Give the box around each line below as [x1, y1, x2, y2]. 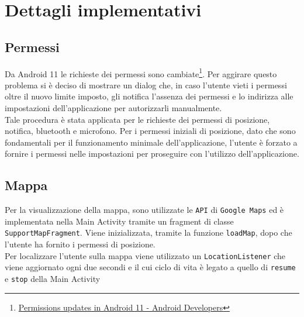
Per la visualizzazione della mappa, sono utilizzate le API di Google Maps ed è [5, 204, 284, 216]
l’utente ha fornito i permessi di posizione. [5, 238, 156, 250]
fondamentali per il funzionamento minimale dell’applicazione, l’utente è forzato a [5, 136, 298, 148]
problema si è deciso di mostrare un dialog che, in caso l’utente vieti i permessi [5, 78, 287, 91]
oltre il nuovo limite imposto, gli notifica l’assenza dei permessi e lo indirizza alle [5, 90, 293, 102]
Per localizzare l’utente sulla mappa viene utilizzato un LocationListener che [5, 249, 286, 261]
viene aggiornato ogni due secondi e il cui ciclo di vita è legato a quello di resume [5, 261, 296, 273]
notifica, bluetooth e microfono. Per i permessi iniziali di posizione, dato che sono [5, 125, 296, 137]
